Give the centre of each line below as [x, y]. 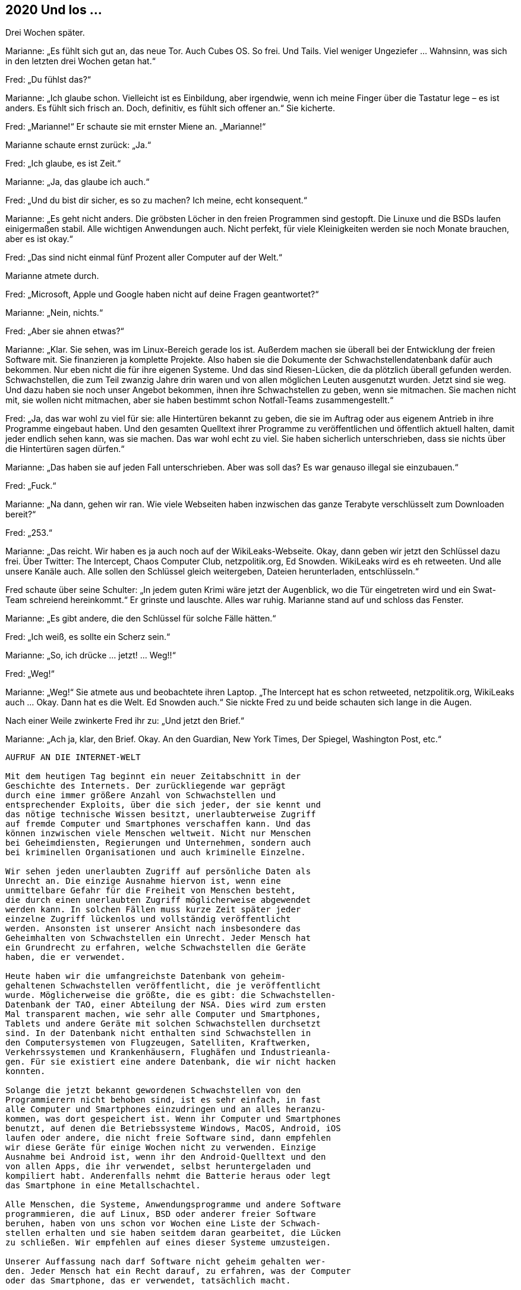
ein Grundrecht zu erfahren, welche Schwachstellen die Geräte [156, 948]
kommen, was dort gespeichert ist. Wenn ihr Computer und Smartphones [173, 1119]
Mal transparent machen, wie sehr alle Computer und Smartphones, [163, 1014]
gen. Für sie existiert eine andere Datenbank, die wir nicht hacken [171, 1062]
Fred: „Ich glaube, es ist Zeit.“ [63, 164]
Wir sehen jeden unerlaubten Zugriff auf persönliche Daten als [158, 872]
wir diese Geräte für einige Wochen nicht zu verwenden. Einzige [161, 1148]
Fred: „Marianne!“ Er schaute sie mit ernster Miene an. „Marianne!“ [136, 127]
